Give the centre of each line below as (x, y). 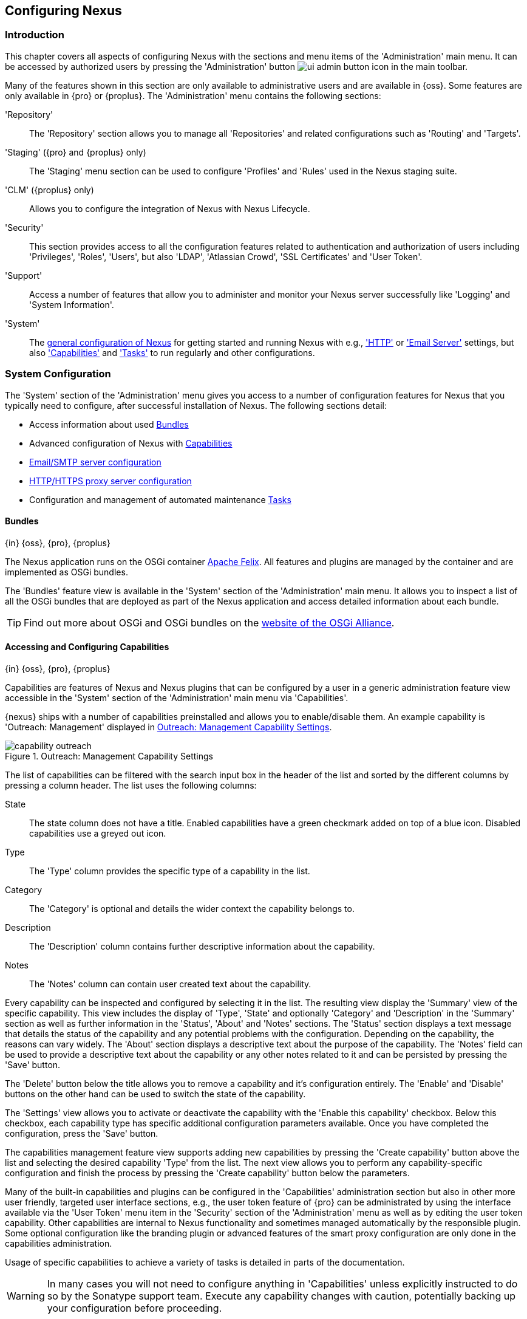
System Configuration (58, 374)
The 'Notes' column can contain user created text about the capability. (170, 984)
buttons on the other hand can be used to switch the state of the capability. (155, 1094)
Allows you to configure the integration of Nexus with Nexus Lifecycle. (170, 208)
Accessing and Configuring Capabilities (87, 647)
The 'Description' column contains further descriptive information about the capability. (202, 946)
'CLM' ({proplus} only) (49, 190)
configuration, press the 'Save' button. (82, 1133)
